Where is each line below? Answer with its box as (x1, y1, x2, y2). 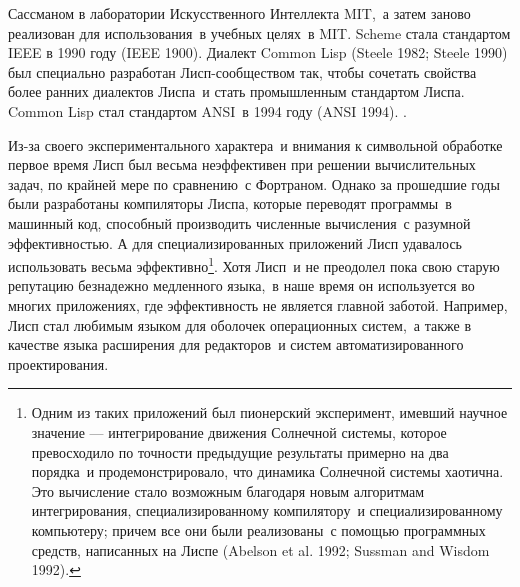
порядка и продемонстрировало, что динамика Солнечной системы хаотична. (31, 461, 504, 482)
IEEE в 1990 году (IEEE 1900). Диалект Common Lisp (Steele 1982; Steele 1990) (8, 42, 508, 63)
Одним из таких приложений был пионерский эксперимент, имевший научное (31, 402, 508, 423)
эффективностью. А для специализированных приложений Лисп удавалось (8, 232, 462, 253)
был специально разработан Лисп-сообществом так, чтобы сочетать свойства (8, 61, 477, 82)
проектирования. (8, 353, 109, 374)
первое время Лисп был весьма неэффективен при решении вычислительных (8, 154, 476, 175)
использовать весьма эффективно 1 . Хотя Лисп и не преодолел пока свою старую (8, 253, 500, 276)
